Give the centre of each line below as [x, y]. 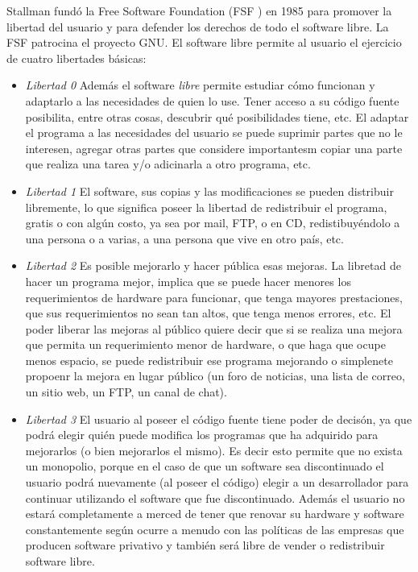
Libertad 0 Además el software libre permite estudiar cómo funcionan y [200, 85]
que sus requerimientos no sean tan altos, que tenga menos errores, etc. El [208, 313]
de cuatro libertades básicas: [77, 58]
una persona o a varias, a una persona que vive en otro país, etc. [184, 238]
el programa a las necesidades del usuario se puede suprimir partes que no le [214, 133]
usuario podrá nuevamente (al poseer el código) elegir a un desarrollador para [217, 482]
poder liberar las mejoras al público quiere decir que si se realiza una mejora [214, 328]
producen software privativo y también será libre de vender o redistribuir [205, 545]
